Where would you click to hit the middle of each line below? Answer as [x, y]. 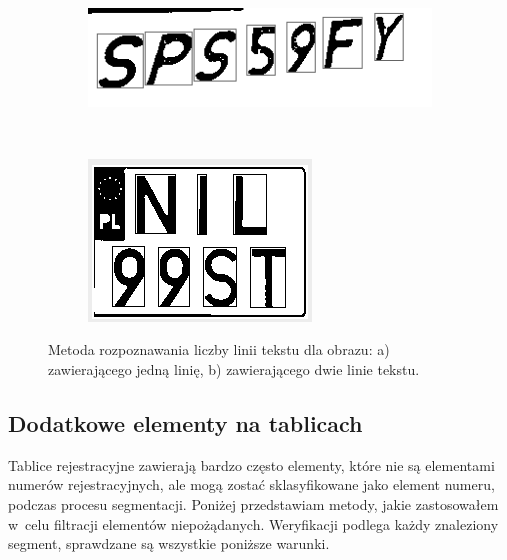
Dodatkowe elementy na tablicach [185, 423]
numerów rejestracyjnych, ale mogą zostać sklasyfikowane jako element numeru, [251, 484]
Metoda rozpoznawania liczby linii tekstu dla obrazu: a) [219, 349]
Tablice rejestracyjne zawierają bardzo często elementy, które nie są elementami [251, 464]
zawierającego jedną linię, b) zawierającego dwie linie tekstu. [234, 369]
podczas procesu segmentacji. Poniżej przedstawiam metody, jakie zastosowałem [253, 504]
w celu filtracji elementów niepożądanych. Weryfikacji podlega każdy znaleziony [253, 523]
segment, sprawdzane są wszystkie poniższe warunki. [169, 543]
